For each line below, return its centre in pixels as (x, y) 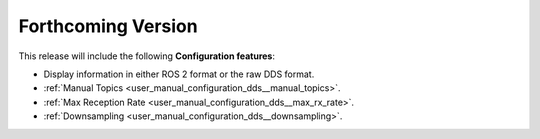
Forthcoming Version (108, 26)
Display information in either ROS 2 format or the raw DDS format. (179, 74)
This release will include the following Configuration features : (146, 56)
